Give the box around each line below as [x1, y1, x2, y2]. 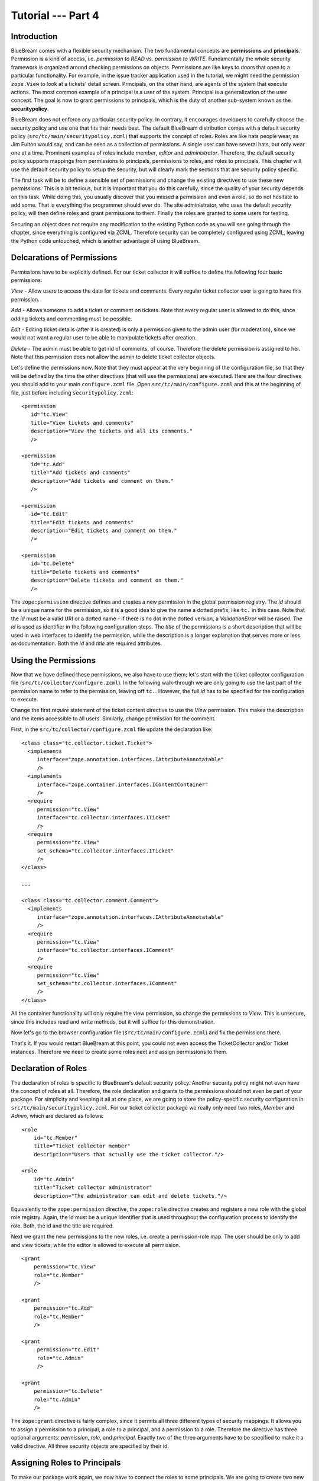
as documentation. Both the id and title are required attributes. [11, 640, 162, 647]
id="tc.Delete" [30, 560, 75, 567]
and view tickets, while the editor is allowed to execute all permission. [11, 1241, 180, 1248]
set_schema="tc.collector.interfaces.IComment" [37, 980, 177, 986]
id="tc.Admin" [33, 1176, 75, 1182]
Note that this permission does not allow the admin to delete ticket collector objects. [11, 353, 216, 361]
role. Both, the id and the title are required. [11, 1222, 115, 1229]
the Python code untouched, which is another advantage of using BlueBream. [11, 237, 200, 244]
